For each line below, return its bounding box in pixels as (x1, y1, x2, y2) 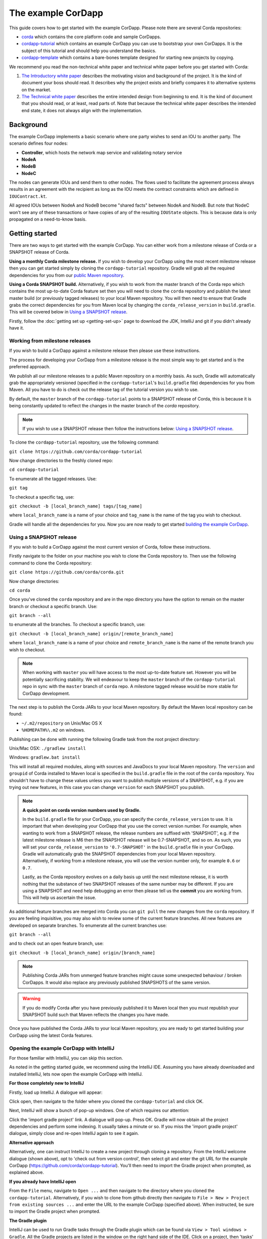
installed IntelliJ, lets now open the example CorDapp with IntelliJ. (9, 1071, 143, 1077)
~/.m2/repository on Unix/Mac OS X (21, 720, 102, 726)
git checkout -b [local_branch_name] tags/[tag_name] (9, 504, 142, 509)
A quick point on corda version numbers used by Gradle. (22, 807, 141, 813)
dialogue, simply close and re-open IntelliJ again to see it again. (9, 1130, 139, 1136)
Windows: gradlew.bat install (9, 754, 81, 760)
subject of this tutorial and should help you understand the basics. (21, 48, 157, 54)
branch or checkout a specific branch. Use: (9, 603, 97, 609)
